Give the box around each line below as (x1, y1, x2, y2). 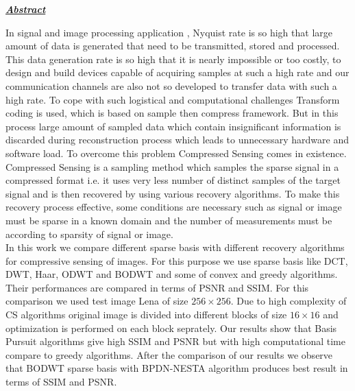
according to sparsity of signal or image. (5, 226, 173, 241)
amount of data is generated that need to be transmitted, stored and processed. (5, 38, 340, 53)
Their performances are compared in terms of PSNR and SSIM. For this (5, 280, 309, 294)
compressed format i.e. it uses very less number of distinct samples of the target (5, 173, 341, 187)
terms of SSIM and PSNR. (5, 375, 117, 389)
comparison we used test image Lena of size (5, 294, 188, 308)
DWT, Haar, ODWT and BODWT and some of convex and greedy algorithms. (5, 267, 338, 281)
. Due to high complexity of (230, 294, 347, 308)
